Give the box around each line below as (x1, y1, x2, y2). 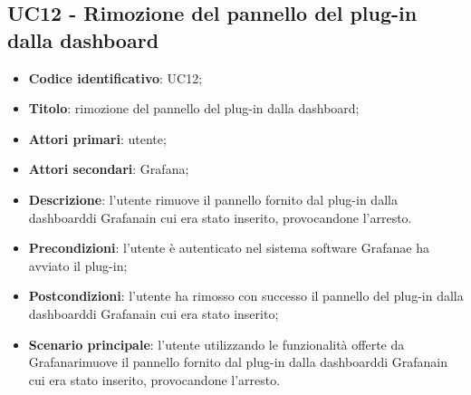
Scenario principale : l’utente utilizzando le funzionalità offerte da (28, 334, 405, 353)
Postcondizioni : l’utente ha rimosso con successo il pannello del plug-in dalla (28, 286, 464, 305)
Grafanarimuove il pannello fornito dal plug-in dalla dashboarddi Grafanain (28, 352, 448, 371)
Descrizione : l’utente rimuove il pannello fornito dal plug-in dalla (28, 189, 398, 208)
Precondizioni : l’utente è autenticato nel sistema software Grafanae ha (28, 238, 429, 257)
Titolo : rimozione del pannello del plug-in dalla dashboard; (28, 99, 360, 118)
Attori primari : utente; (28, 129, 167, 148)
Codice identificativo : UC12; (28, 68, 203, 87)
